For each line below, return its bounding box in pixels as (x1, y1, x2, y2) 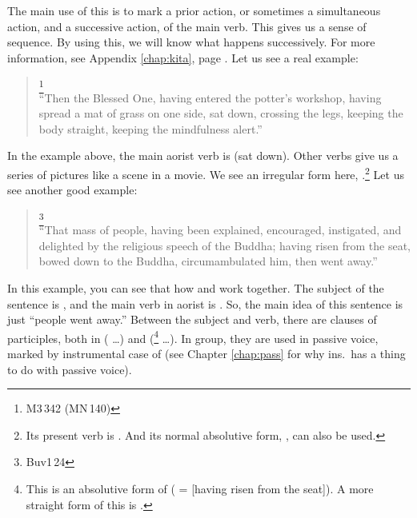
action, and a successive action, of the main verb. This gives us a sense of (7, 18, 367, 34)
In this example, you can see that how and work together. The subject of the (7, 280, 384, 297)
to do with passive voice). (7, 361, 132, 377)
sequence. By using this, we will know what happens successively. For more (7, 34, 375, 50)
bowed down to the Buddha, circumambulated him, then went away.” (38, 253, 378, 269)
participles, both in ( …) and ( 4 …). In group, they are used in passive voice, (7, 327, 379, 346)
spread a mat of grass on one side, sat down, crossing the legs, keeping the (38, 105, 403, 122)
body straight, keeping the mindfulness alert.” (38, 120, 263, 137)
